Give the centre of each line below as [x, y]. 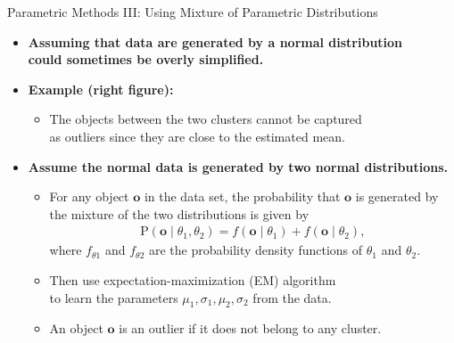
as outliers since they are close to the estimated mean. [197, 136]
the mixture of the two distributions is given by [179, 213]
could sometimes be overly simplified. [146, 59]
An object [76, 328]
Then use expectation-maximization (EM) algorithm [193, 279]
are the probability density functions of [256, 250]
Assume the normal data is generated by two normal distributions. [238, 166]
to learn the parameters [114, 297]
